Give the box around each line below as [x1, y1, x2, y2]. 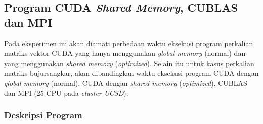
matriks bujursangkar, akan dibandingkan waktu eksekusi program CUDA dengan [4, 68, 259, 78]
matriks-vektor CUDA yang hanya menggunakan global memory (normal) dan [4, 48, 246, 58]
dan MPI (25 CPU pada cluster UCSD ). [4, 87, 128, 98]
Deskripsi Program [4, 109, 82, 121]
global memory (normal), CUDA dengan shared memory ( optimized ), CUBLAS [4, 77, 247, 88]
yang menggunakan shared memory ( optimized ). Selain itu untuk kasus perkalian [4, 57, 254, 68]
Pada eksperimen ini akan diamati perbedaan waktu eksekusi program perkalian [4, 38, 253, 48]
